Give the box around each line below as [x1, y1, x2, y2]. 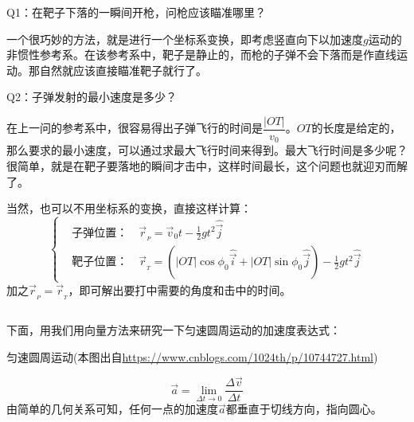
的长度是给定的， [311, 119, 401, 136]
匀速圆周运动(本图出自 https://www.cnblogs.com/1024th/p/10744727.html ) [6, 348, 378, 365]
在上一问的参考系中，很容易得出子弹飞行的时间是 [6, 119, 263, 136]
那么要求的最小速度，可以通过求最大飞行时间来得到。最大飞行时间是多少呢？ [6, 142, 408, 158]
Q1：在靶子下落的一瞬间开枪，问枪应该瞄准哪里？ [6, 4, 266, 20]
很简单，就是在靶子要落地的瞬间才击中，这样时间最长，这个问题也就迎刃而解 [6, 158, 408, 174]
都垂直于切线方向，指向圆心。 [225, 401, 382, 417]
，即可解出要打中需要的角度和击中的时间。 [68, 281, 291, 298]
